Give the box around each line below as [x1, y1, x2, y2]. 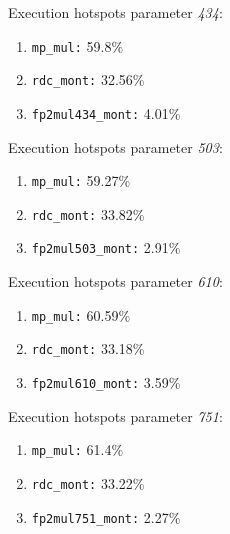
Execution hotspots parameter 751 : [8, 405, 223, 426]
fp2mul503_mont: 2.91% [31, 237, 181, 258]
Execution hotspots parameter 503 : [8, 136, 223, 157]
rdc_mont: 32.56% [31, 69, 145, 90]
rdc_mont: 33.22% [31, 472, 145, 493]
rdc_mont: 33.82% [31, 203, 145, 224]
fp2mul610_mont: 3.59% [31, 372, 181, 393]
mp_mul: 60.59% [31, 304, 131, 325]
